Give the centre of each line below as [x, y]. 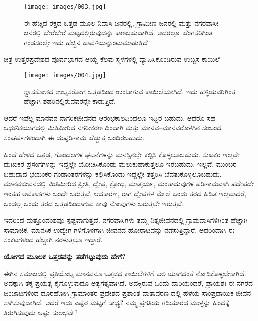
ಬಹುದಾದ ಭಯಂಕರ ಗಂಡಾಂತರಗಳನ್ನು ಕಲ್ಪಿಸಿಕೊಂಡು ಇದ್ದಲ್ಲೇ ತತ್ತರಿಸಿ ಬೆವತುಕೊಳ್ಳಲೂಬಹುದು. [113, 173]
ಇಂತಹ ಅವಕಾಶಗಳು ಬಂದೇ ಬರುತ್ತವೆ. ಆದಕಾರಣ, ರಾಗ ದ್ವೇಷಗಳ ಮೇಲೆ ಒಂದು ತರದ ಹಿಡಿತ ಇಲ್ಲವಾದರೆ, [125, 193]
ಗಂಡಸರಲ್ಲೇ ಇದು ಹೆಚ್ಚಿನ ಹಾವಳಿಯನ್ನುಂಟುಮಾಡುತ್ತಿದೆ [86, 42]
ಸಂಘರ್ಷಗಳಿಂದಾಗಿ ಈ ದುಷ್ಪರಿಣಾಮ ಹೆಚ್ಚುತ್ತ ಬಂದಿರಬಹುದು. [74, 138]
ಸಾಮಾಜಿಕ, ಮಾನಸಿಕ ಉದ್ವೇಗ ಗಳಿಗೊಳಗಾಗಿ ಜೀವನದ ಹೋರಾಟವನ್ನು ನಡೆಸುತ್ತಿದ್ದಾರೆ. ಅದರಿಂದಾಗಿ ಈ [119, 229]
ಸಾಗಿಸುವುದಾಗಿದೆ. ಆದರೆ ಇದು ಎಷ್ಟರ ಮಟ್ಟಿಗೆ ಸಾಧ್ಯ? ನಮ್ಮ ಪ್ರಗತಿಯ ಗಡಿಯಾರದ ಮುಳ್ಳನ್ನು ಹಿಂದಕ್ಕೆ [117, 302]
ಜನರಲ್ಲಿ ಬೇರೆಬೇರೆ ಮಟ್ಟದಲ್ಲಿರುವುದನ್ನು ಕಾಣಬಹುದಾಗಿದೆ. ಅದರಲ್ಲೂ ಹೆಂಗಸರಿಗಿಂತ [118, 33]
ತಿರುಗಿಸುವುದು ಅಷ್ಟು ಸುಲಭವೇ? [41, 312]
